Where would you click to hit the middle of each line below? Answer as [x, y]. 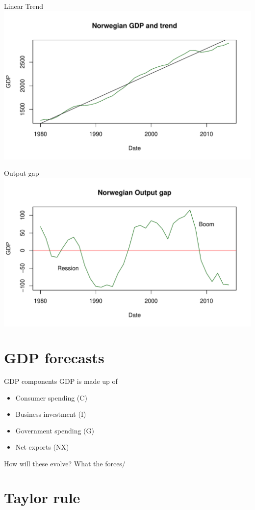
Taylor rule [42, 497]
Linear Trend [24, 6]
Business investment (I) [51, 414]
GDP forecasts [54, 357]
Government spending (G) [55, 430]
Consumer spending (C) [51, 397]
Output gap [22, 173]
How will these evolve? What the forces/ [65, 463]
